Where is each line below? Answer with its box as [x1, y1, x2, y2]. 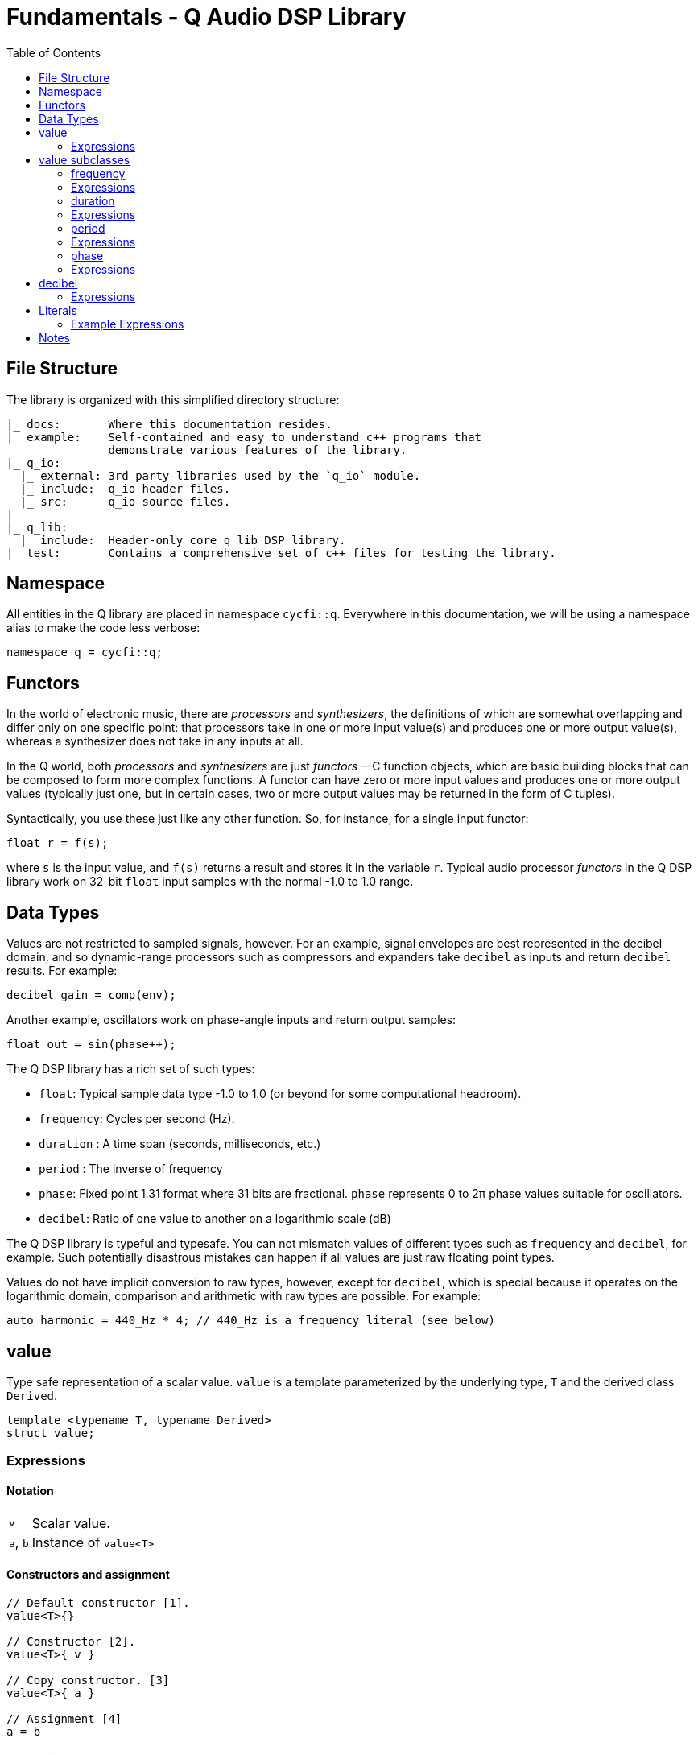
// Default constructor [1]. [6, 1596, 190, 1609]
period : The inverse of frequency [39, 1162, 223, 1176]
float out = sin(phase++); [6, 1038, 176, 1051]
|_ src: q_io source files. [19, 494, 231, 508]
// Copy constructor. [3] [6, 1673, 170, 1687]
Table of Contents [6, 45, 101, 60]
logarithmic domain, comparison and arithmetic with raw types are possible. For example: [6, 1289, 481, 1303]
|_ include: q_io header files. [19, 481, 231, 495]
